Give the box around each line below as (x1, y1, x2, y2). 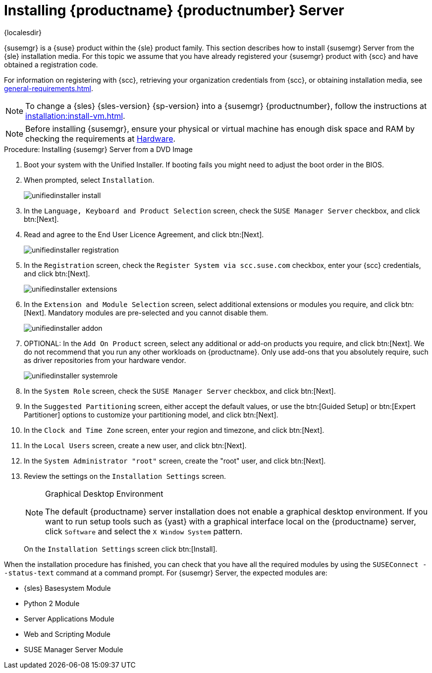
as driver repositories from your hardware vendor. (24, 356, 186, 364)
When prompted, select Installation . (24, 175, 155, 184)
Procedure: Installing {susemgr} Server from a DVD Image (4, 145, 193, 154)
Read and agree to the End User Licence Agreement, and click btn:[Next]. (24, 230, 264, 239)
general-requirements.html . (4, 84, 93, 93)
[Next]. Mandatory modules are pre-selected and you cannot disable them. (24, 308, 269, 317)
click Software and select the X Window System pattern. (45, 526, 243, 536)
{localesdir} (4, 28, 42, 37)
